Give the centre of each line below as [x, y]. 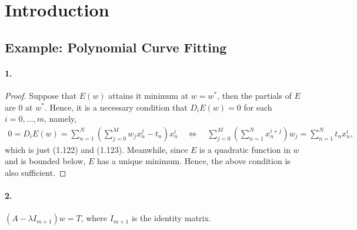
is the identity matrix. [171, 218]
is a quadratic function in [245, 149]
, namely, [60, 119]
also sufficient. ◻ [36, 172]
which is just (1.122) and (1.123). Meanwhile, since [96, 149]
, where [94, 218]
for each [258, 107]
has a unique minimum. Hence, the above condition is [194, 161]
